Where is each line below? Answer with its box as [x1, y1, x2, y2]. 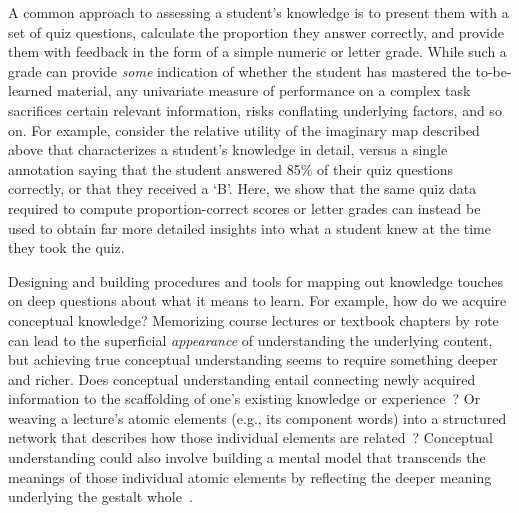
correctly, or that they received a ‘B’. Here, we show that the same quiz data [8, 178, 477, 199]
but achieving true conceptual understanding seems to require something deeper [8, 349, 498, 370]
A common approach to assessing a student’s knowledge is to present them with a [8, 2, 509, 22]
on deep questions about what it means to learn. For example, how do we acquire [8, 290, 507, 311]
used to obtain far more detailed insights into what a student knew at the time [8, 217, 491, 238]
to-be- [475, 60, 512, 81]
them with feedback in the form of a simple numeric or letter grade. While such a [8, 41, 507, 62]
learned [8, 80, 53, 101]
